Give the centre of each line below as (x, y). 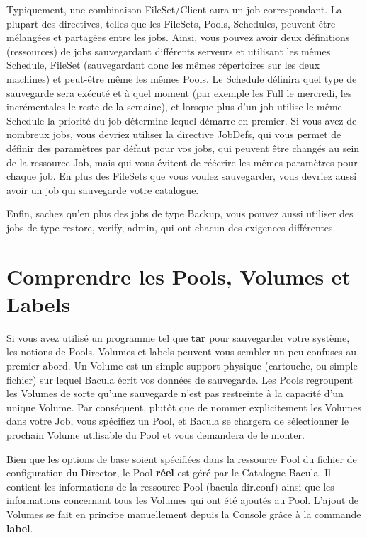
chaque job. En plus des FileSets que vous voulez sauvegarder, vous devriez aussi (182, 176)
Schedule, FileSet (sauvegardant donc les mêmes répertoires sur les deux (163, 65)
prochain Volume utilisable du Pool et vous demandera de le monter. (156, 434)
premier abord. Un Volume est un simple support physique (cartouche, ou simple (182, 365)
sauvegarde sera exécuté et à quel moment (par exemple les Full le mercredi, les (179, 92)
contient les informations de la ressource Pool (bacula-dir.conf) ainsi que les (170, 486)
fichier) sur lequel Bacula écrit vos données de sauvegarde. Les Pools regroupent (180, 379)
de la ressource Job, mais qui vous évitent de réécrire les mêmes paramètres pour (182, 162)
